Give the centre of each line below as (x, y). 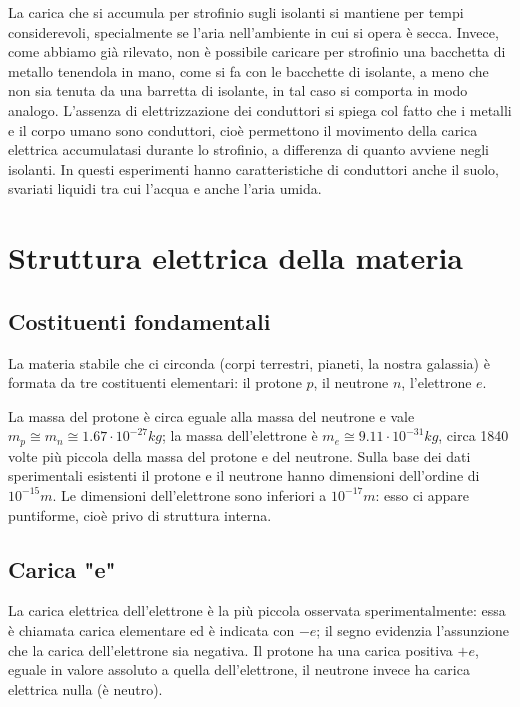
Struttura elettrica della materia (236, 257)
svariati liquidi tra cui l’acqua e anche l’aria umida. (165, 188)
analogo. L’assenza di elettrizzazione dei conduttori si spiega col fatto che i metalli (260, 109)
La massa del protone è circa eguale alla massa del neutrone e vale (211, 415)
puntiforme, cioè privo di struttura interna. (140, 514)
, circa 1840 (473, 435)
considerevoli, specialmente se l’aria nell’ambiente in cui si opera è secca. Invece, (253, 31)
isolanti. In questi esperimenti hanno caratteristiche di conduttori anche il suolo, (253, 168)
